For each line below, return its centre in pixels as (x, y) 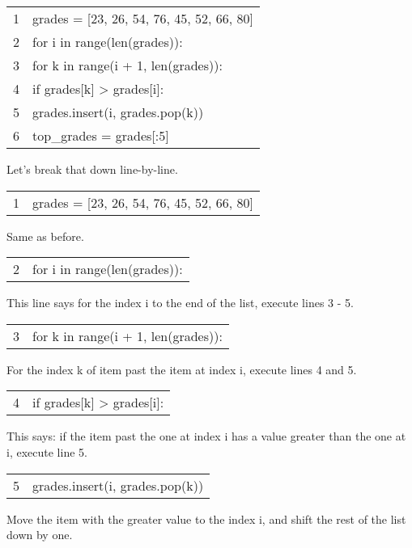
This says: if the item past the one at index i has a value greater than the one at (206, 436)
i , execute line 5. (47, 451)
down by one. (40, 535)
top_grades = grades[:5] (101, 135)
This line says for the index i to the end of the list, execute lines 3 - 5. (180, 303)
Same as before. (45, 236)
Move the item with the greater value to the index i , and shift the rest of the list (206, 518)
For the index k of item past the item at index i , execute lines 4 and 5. (182, 369)
